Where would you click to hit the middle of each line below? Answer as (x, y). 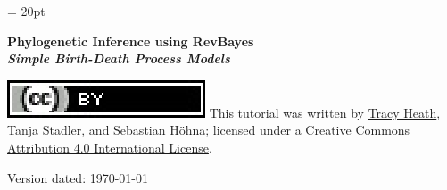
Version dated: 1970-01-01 (78, 177)
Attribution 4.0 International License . (110, 147)
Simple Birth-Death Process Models (119, 58)
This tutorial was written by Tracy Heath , (325, 112)
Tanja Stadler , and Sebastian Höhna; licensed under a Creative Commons (209, 130)
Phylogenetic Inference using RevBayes (131, 41)
